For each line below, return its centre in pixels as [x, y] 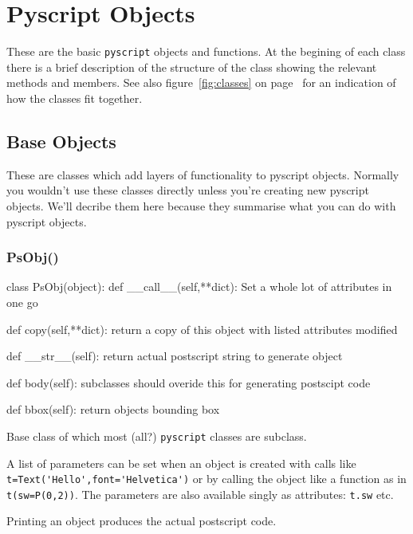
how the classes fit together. [75, 98]
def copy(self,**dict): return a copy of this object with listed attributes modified [202, 329]
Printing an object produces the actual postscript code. [142, 521]
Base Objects [61, 141]
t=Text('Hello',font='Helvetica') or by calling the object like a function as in [206, 479]
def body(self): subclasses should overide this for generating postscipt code [189, 382]
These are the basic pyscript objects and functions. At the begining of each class [206, 51]
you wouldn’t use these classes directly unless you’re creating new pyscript [188, 190]
